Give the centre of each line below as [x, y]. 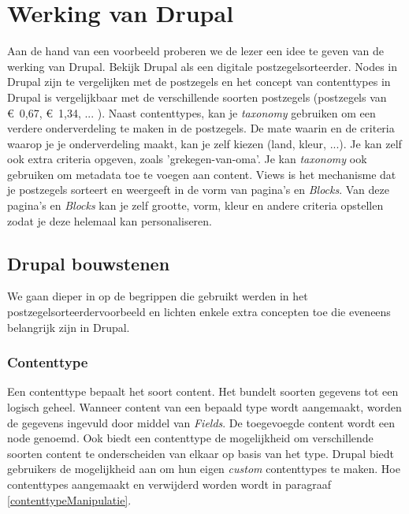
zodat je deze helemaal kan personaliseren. [110, 220]
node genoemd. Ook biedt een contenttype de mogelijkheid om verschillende [190, 438]
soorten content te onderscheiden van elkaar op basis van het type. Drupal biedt [201, 453]
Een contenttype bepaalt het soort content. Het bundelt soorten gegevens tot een [203, 391]
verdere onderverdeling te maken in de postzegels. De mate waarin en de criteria [201, 128]
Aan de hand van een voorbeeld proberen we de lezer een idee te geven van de [196, 51]
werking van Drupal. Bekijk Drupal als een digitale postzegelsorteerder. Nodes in [203, 66]
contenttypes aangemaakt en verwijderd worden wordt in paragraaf [169, 484]
